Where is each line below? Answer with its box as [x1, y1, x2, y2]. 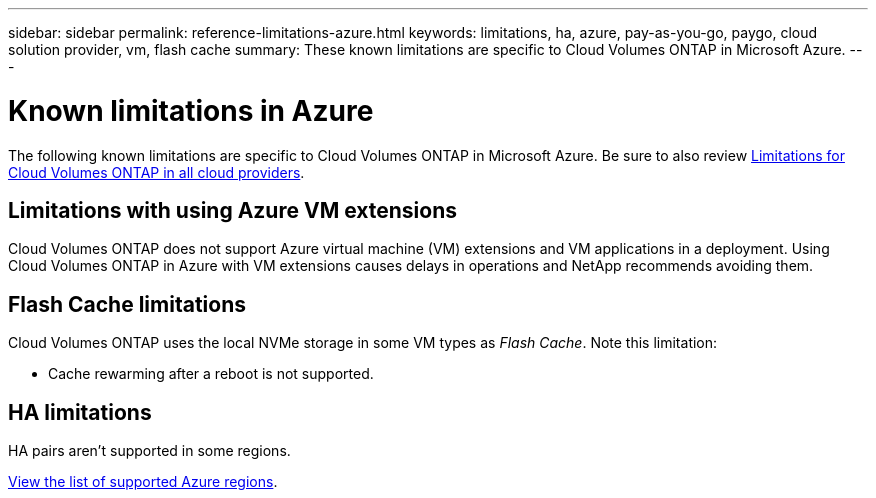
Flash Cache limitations [8, 291, 246, 317]
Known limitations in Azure [8, 93, 374, 128]
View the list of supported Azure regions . [8, 473, 278, 491]
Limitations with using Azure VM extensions [8, 197, 457, 223]
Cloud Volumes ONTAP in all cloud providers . [8, 163, 305, 181]
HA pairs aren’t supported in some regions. [8, 442, 291, 460]
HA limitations [8, 399, 152, 425]
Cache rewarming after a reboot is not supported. [48, 365, 374, 383]
